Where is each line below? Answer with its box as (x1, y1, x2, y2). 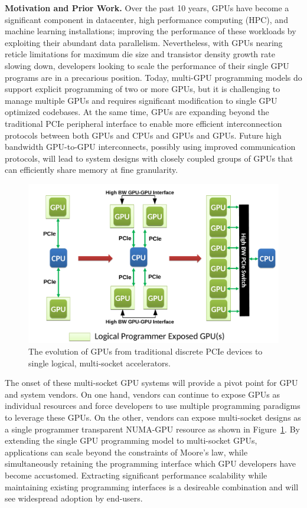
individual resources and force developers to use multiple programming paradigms (5, 399, 301, 412)
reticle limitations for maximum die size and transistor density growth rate (5, 48, 275, 60)
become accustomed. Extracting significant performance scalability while (5, 468, 267, 481)
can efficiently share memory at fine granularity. (5, 163, 178, 176)
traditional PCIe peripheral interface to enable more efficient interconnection (5, 117, 282, 129)
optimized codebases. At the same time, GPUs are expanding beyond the (5, 106, 269, 118)
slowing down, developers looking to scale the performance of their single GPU (5, 59, 289, 71)
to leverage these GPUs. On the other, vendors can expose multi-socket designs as (5, 411, 301, 424)
